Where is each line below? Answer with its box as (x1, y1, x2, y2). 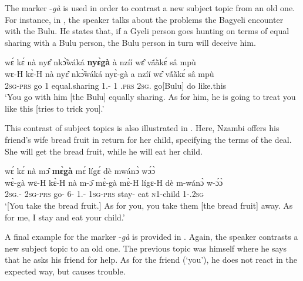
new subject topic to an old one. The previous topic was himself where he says (5, 242, 287, 254)
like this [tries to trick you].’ (5, 102, 105, 114)
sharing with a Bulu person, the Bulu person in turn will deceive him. (5, 36, 256, 48)
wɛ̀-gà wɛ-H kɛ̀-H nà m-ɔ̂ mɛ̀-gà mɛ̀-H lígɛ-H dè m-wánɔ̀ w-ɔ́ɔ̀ (5, 176, 223, 188)
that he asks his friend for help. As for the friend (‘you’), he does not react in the (5, 253, 297, 266)
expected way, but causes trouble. (5, 265, 126, 277)
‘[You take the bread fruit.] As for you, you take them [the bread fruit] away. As (5, 199, 293, 211)
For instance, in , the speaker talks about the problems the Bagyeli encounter (5, 13, 284, 25)
